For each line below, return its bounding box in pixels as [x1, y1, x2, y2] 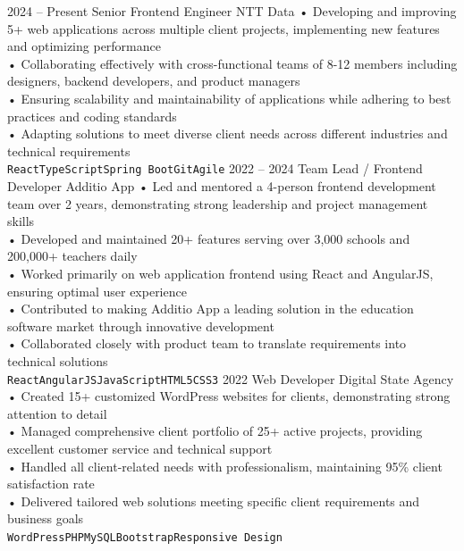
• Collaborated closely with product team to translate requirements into [7, 334, 407, 353]
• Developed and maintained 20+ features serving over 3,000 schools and [7, 229, 410, 247]
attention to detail [7, 404, 107, 422]
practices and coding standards [7, 106, 177, 125]
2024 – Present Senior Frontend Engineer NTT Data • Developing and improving [7, 2, 457, 20]
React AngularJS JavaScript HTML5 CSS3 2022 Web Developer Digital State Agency [7, 369, 454, 388]
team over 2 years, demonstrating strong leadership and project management [7, 194, 428, 213]
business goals [7, 509, 84, 528]
